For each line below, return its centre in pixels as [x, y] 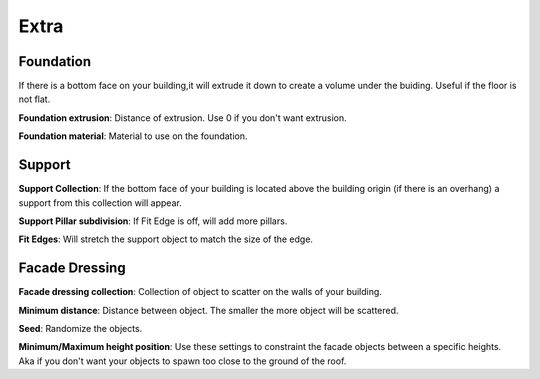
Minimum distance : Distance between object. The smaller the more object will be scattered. [208, 310]
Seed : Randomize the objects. [80, 328]
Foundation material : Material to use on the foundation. [133, 136]
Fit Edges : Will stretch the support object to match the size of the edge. [166, 239]
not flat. [34, 99]
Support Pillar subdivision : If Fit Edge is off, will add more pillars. [153, 221]
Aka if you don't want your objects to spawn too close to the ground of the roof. [182, 361]
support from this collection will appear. [100, 202]
